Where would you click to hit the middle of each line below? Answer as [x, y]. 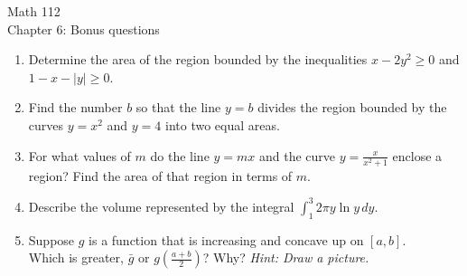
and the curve [298, 155]
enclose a [417, 155]
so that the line [178, 107]
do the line [180, 155]
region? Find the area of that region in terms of [160, 175]
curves [46, 124]
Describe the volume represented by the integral [161, 206]
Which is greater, [76, 257]
